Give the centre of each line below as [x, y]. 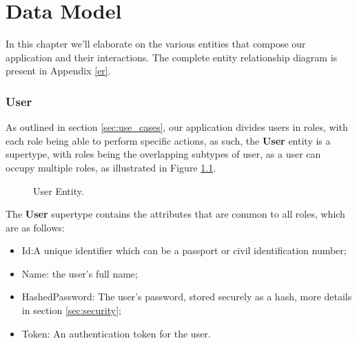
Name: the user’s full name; [80, 273]
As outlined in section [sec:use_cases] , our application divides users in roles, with [177, 127]
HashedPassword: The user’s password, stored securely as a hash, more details [187, 297]
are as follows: [35, 227]
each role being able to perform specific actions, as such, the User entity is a [168, 140]
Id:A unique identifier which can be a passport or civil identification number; [184, 250]
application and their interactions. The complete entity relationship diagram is [172, 57]
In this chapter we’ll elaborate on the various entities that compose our [156, 44]
